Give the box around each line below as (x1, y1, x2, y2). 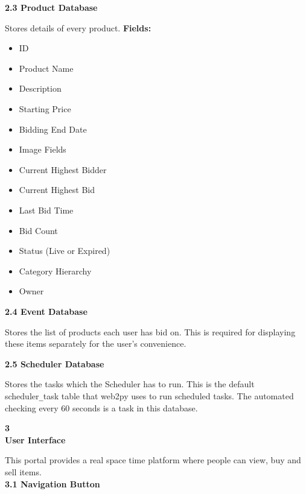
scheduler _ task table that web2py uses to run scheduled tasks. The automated (5, 389, 294, 402)
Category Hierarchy (19, 264, 92, 277)
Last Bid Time (19, 203, 74, 216)
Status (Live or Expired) (19, 244, 110, 257)
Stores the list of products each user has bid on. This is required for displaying (5, 325, 296, 338)
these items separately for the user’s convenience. (5, 337, 186, 350)
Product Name (19, 62, 74, 74)
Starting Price (19, 102, 71, 115)
